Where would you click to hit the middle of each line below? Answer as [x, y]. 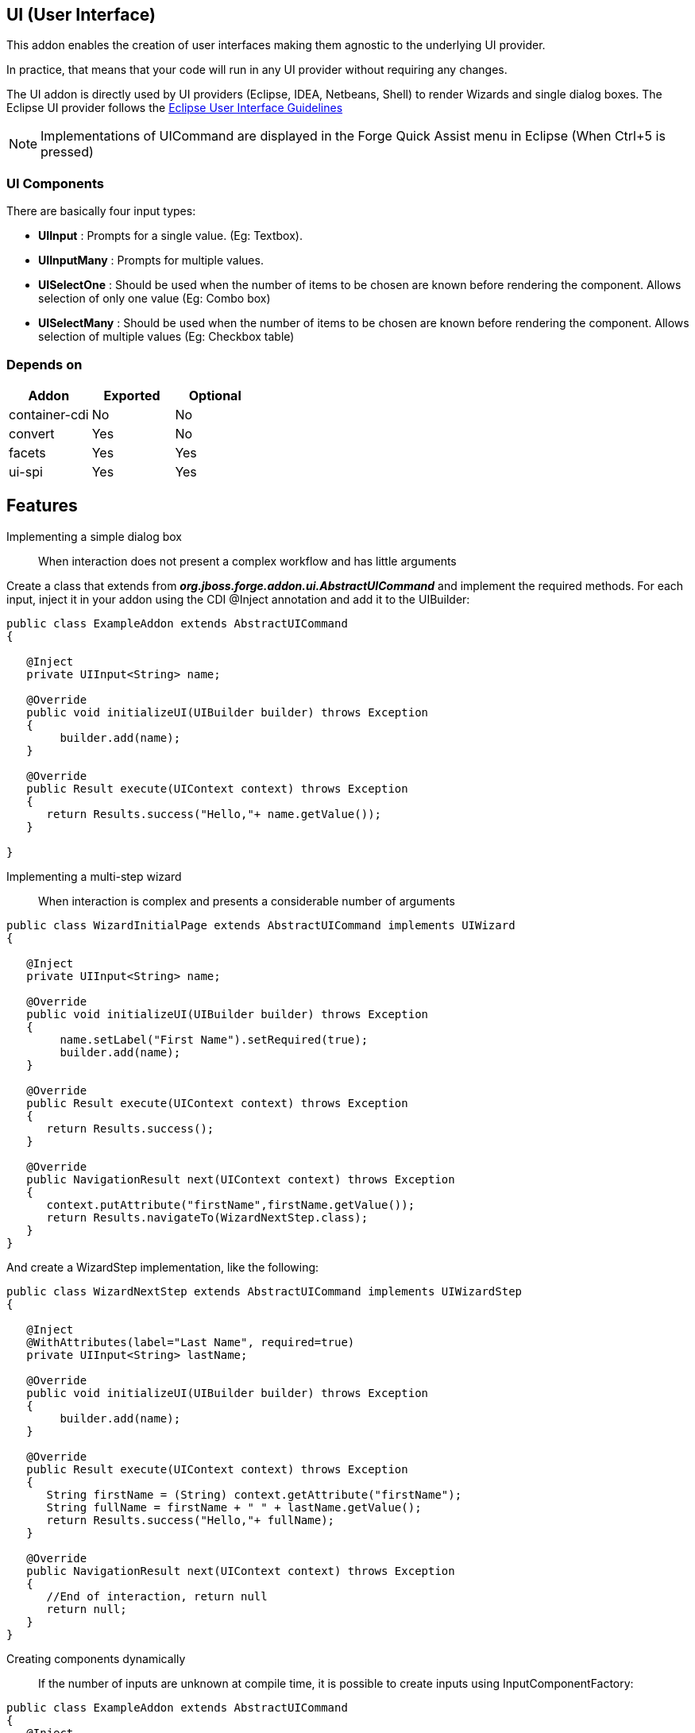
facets [27, 452]
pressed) [67, 152]
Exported [132, 395]
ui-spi [26, 471]
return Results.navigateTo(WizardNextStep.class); [207, 1217]
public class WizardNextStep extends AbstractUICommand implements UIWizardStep [264, 1291]
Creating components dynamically [96, 1658]
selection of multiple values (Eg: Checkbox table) [166, 337]
